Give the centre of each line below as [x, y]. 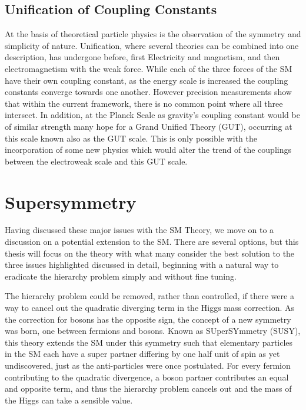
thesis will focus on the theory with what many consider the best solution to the [150, 253]
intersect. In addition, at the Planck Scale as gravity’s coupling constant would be [152, 115]
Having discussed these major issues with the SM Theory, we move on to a [139, 230]
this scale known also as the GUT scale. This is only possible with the [131, 138]
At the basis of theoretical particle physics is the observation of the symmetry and [153, 34]
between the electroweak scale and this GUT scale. [96, 161]
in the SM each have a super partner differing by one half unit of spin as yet [142, 354]
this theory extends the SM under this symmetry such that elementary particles [149, 342]
